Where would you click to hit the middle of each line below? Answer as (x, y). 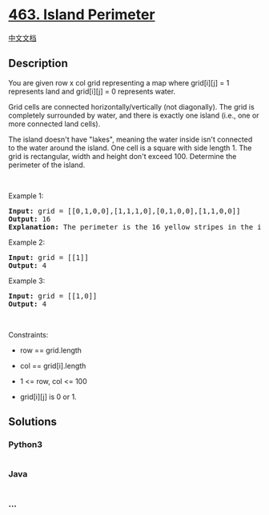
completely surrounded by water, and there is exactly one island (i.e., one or (134, 115)
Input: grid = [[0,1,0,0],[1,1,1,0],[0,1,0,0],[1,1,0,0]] (124, 211)
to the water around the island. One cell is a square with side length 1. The (130, 148)
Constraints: (28, 334)
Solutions (33, 422)
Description (38, 64)
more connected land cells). (54, 124)
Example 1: (26, 196)
